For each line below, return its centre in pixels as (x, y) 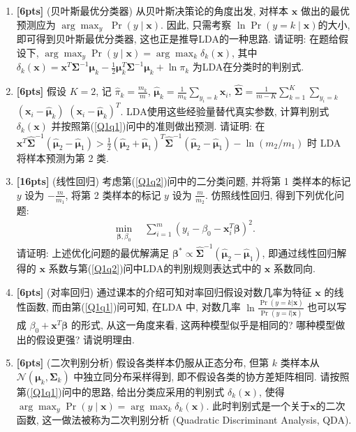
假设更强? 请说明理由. (85, 339)
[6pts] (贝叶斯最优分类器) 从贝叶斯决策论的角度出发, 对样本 (153, 10)
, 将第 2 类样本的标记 (113, 194)
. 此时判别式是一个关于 (258, 405)
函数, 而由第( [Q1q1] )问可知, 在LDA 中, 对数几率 (133, 307)
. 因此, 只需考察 (196, 24)
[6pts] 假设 (42, 91)
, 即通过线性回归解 (304, 253)
